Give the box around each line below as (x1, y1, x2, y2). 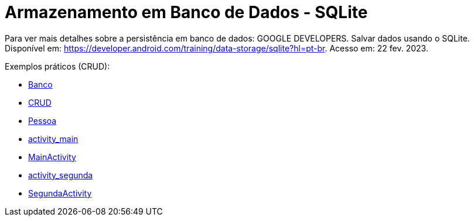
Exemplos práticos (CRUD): (5, 61, 110, 71)
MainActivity (28, 151, 76, 162)
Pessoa (28, 115, 57, 126)
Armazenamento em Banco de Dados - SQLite (5, 2, 368, 22)
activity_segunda (28, 170, 93, 180)
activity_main (28, 133, 79, 144)
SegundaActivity (28, 188, 92, 198)
